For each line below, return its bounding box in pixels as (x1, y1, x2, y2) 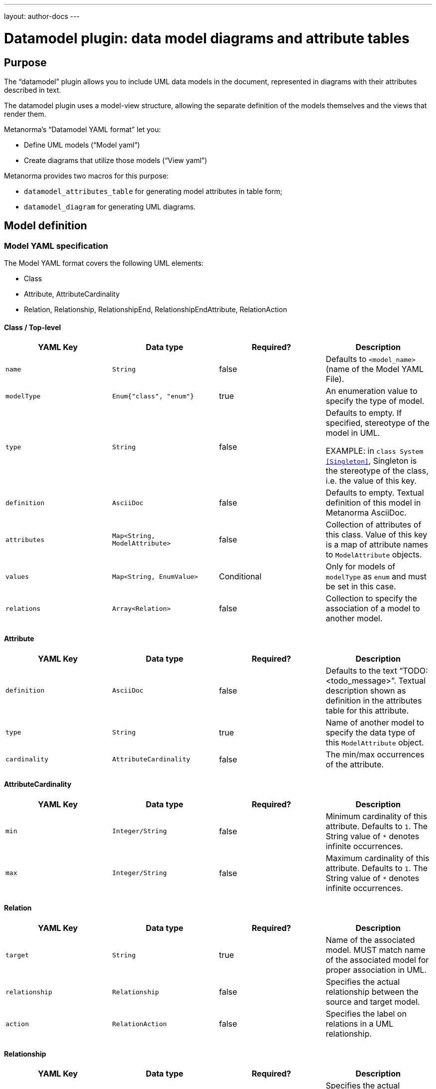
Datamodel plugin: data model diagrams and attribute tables (4, 29, 410, 47)
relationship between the (326, 987, 419, 997)
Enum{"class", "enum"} (112, 392, 194, 400)
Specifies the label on (326, 1009, 407, 1019)
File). (326, 374, 344, 384)
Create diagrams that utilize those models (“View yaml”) (24, 156, 208, 165)
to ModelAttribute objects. (326, 549, 422, 560)
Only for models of (326, 561, 396, 572)
